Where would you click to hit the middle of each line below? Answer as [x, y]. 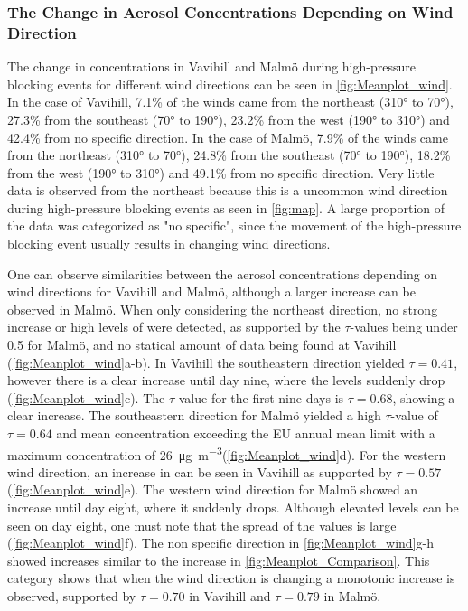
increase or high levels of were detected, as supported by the [174, 327]
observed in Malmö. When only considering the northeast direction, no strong [223, 309]
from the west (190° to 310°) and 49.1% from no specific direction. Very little [221, 172]
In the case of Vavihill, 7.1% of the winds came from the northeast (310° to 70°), [230, 102]
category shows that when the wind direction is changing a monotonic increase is [231, 578]
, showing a [424, 397]
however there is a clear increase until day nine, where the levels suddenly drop [226, 380]
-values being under [404, 327]
